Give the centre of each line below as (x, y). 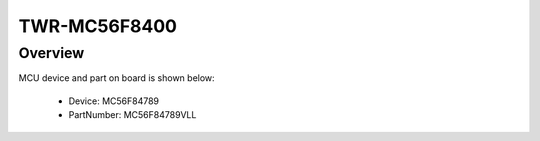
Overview (51, 53)
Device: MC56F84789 (114, 101)
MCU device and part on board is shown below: (116, 78)
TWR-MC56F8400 (97, 26)
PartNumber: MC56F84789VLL (132, 115)
